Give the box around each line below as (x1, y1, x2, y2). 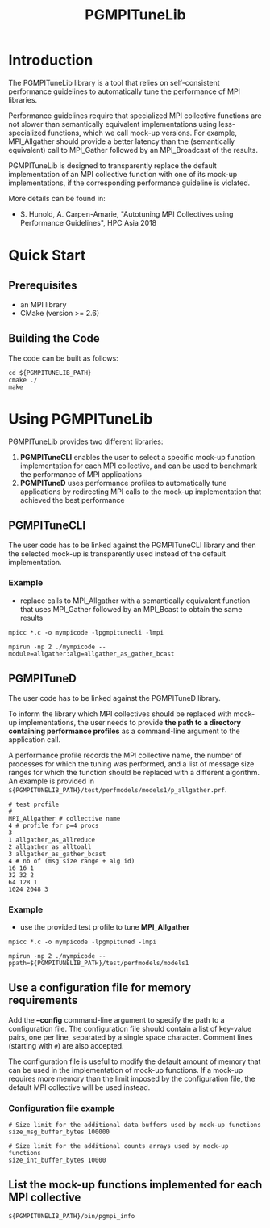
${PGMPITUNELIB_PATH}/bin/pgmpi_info (8, 1212, 135, 1220)
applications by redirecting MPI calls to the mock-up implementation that (19, 487, 262, 496)
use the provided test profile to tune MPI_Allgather (19, 922, 190, 931)
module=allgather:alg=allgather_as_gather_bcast (8, 649, 175, 658)
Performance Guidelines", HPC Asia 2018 (19, 217, 157, 227)
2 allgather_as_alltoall (8, 842, 92, 850)
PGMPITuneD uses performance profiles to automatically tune (19, 478, 227, 487)
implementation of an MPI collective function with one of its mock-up (8, 169, 238, 179)
